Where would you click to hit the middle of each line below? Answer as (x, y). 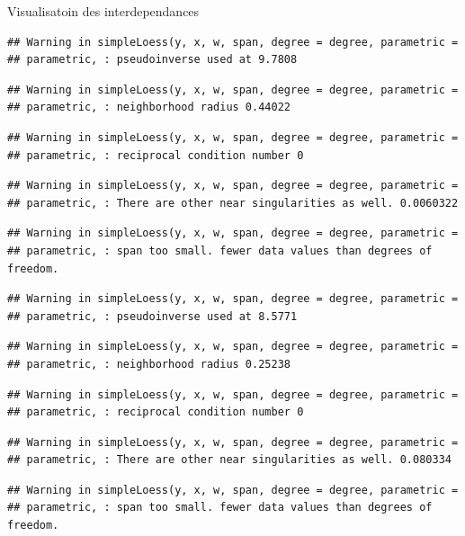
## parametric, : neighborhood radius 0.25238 (149, 364)
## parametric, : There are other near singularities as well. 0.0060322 (233, 203)
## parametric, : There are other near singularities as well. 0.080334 (229, 460)
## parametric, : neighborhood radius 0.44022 (149, 107)
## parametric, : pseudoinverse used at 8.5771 (152, 316)
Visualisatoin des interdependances (103, 11)
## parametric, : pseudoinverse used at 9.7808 (152, 60)
